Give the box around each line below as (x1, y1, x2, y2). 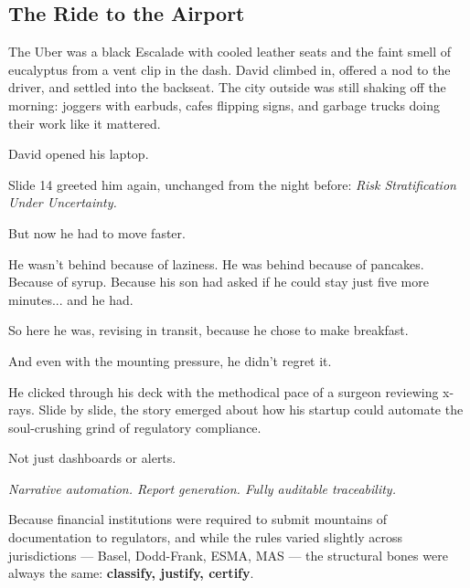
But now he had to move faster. (8, 223, 186, 242)
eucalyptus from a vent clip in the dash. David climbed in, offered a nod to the (8, 59, 451, 79)
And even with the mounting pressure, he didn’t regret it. (8, 351, 332, 370)
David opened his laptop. (8, 144, 149, 163)
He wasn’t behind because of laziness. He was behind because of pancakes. (8, 254, 424, 273)
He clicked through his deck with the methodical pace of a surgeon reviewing (8, 382, 439, 401)
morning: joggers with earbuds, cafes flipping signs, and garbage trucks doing (8, 95, 441, 114)
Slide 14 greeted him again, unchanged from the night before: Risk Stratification (8, 174, 456, 194)
